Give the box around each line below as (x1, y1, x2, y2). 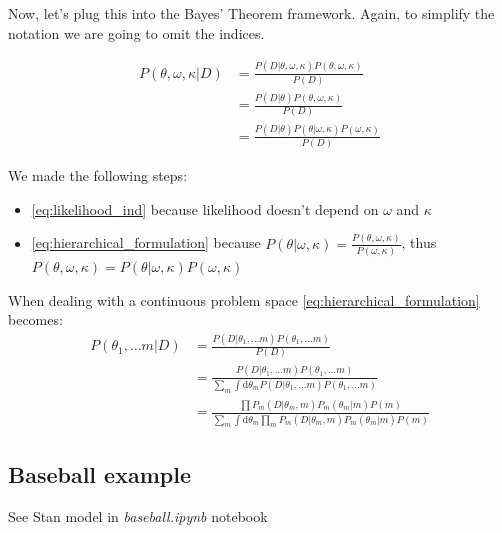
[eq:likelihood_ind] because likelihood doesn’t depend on (31, 198, 379, 219)
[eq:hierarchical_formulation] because (31, 232, 261, 253)
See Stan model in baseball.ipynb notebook (8, 505, 268, 526)
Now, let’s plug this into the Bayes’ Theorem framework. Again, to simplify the (8, 3, 495, 23)
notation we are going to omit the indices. (8, 22, 265, 43)
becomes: (8, 309, 63, 330)
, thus (401, 232, 437, 253)
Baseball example (8, 458, 191, 489)
